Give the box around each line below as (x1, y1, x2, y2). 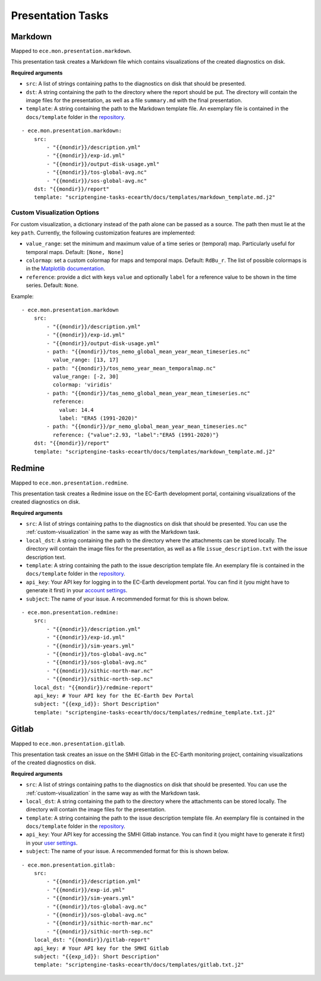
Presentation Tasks (11, 9, 109, 22)
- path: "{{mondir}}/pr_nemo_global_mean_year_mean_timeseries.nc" (46, 423, 247, 430)
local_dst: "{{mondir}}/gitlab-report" (33, 936, 150, 943)
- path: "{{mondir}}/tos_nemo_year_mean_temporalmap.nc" (46, 365, 216, 371)
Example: (11, 292, 34, 300)
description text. (26, 554, 66, 561)
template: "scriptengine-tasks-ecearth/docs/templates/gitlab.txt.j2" (33, 961, 244, 968)
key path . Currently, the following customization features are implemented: (11, 229, 196, 236)
